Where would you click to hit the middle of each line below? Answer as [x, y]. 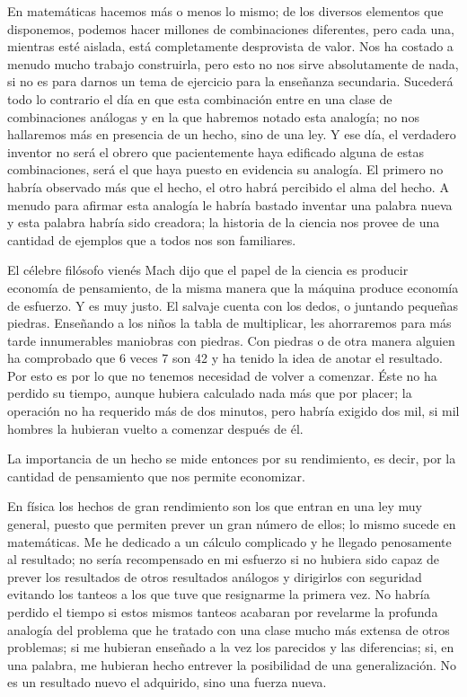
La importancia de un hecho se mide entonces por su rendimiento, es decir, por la [232, 459]
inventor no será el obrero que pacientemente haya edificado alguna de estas [216, 151]
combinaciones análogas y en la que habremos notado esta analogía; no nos [213, 116]
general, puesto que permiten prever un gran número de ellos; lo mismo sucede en [232, 524]
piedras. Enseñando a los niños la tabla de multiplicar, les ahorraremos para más [229, 323]
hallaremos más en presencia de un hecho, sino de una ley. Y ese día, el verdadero [232, 134]
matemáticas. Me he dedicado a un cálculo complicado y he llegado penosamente [229, 541]
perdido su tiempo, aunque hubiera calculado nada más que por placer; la [210, 393]
